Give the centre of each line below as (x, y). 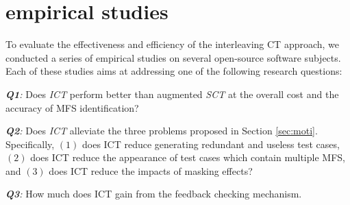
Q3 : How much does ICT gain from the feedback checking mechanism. (154, 194)
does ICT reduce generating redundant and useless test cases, (211, 144)
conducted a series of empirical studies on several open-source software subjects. (173, 57)
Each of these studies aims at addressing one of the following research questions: (174, 71)
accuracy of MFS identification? (72, 107)
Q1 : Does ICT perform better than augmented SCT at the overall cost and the (172, 94)
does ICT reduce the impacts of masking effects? (151, 170)
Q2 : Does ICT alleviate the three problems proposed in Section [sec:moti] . (162, 131)
